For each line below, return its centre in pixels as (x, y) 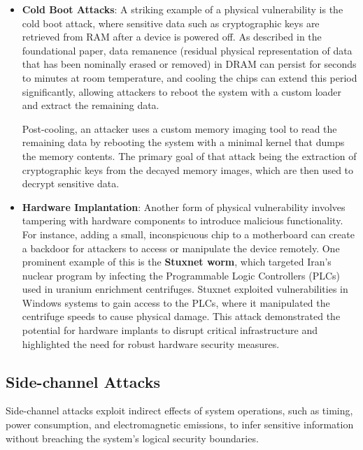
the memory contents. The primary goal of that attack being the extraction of (189, 155)
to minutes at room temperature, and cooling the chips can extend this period (190, 77)
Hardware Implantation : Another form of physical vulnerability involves (184, 206)
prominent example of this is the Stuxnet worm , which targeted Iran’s (177, 262)
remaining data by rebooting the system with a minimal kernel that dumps (183, 142)
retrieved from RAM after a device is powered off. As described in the (172, 37)
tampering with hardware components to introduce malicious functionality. (183, 220)
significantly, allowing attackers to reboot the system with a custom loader (182, 91)
